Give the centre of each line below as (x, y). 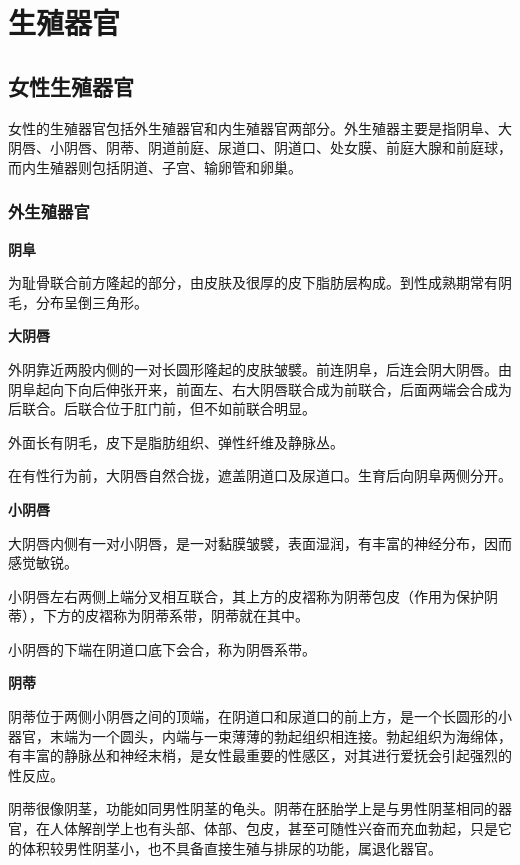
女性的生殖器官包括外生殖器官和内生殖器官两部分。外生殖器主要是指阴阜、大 (260, 127)
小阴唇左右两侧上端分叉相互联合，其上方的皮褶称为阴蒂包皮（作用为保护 (246, 595)
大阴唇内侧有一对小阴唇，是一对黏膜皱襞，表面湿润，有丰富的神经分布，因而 (260, 542)
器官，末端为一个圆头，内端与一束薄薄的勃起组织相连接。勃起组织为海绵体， (260, 735)
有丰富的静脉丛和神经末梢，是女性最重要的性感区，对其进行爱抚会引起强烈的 (260, 755)
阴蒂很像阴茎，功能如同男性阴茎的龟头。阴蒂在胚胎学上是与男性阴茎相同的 (253, 808)
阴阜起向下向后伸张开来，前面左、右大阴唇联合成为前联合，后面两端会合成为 (260, 388)
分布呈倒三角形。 (91, 301)
